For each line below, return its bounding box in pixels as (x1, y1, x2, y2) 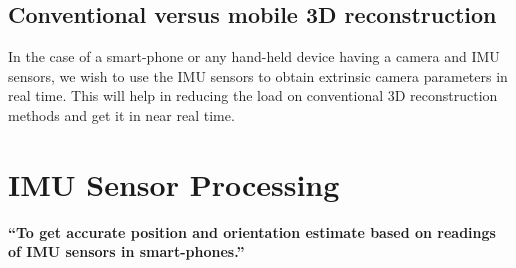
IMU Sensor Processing (8, 163, 340, 204)
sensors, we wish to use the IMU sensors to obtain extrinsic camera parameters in (8, 65, 508, 86)
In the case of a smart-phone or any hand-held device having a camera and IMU (8, 46, 500, 67)
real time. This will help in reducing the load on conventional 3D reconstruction (8, 85, 498, 106)
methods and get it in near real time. (8, 104, 235, 125)
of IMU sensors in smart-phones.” (8, 241, 245, 262)
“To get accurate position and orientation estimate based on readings (8, 221, 496, 242)
